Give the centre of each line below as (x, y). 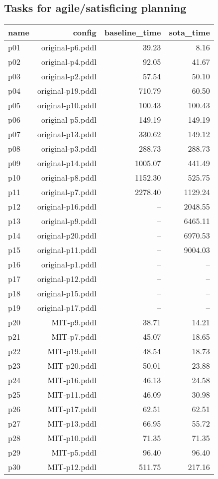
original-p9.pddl (69, 221)
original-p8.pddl (69, 178)
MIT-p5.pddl (74, 453)
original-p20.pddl (67, 236)
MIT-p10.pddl (72, 438)
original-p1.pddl (69, 264)
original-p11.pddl (67, 250)
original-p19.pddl (67, 91)
